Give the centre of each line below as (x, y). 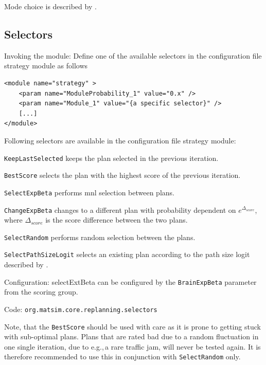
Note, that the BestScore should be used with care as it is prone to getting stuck (132, 326)
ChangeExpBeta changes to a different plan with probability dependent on (120, 209)
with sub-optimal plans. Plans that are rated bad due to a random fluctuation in (131, 336)
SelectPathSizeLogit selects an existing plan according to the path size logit (127, 254)
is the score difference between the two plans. (117, 220)
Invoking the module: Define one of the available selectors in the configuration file (133, 55)
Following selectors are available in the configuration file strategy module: (120, 140)
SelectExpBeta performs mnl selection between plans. (89, 192)
